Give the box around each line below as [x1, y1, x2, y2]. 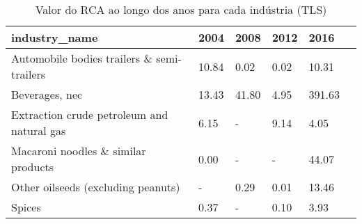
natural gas [11, 122, 66, 138]
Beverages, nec [11, 86, 83, 102]
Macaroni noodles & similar [11, 143, 146, 159]
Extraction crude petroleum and [11, 106, 168, 122]
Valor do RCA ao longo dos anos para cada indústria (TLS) [35, 1, 327, 17]
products [11, 159, 54, 175]
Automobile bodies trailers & [11, 50, 152, 66]
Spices [11, 199, 41, 215]
